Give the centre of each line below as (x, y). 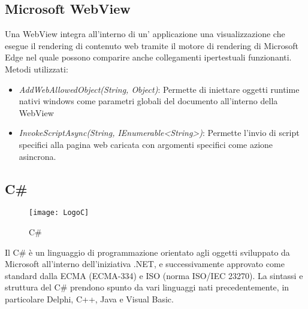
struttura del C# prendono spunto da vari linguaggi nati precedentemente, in (147, 287)
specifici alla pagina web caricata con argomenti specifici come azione (146, 144)
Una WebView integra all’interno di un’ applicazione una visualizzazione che (145, 34)
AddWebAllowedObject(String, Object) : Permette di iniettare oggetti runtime (159, 89)
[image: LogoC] (59, 213)
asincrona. (37, 156)
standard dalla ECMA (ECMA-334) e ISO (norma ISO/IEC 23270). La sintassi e (154, 275)
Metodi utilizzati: (37, 69)
